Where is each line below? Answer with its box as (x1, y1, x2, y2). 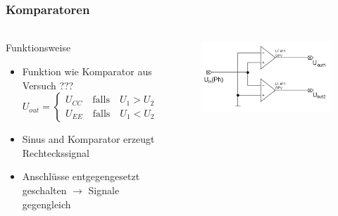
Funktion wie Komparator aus (22, 64, 152, 79)
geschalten (22, 183, 67, 197)
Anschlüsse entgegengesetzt (22, 169, 140, 184)
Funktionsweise (6, 40, 71, 55)
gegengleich (22, 196, 71, 211)
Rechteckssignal (22, 145, 90, 160)
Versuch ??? (22, 77, 74, 92)
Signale (88, 183, 120, 197)
